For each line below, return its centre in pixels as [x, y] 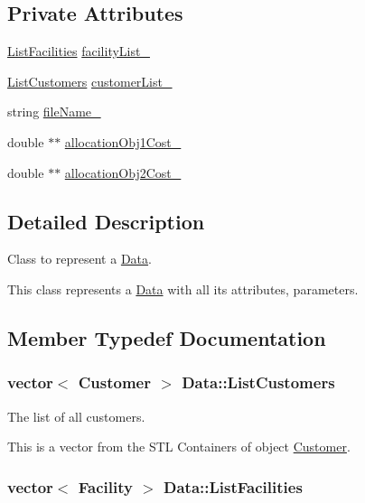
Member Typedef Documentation [167, 337]
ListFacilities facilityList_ [79, 51]
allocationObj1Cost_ [123, 141]
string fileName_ [54, 112]
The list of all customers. [76, 416]
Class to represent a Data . [80, 259]
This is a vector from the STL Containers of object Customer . [179, 447]
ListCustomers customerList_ [90, 81]
